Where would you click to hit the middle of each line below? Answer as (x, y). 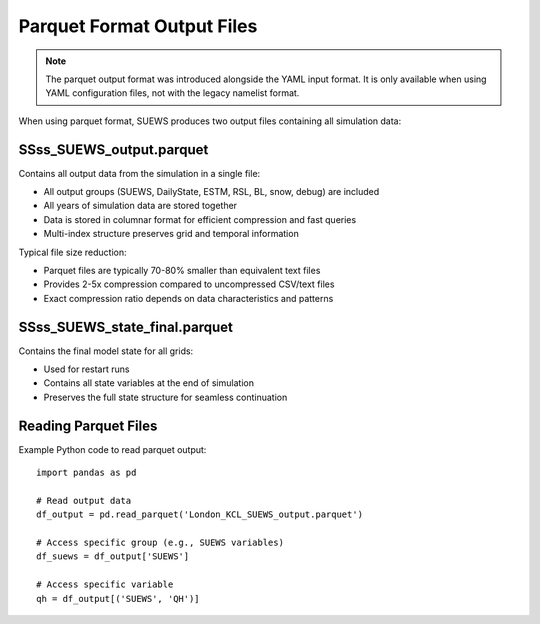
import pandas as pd (86, 473)
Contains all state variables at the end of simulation (149, 383)
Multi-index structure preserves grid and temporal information (171, 234)
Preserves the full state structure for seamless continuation (165, 397)
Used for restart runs (86, 369)
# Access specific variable (105, 584)
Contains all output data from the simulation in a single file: (139, 173)
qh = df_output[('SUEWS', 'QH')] (118, 598)
